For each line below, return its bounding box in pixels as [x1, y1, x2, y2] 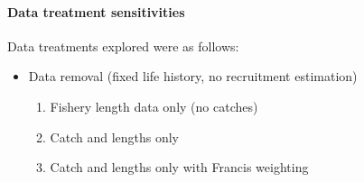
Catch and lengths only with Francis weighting [50, 158, 309, 177]
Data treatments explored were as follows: [7, 36, 239, 55]
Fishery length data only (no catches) [50, 96, 258, 115]
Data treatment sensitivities [7, 2, 185, 21]
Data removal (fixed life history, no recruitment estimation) [28, 67, 358, 86]
